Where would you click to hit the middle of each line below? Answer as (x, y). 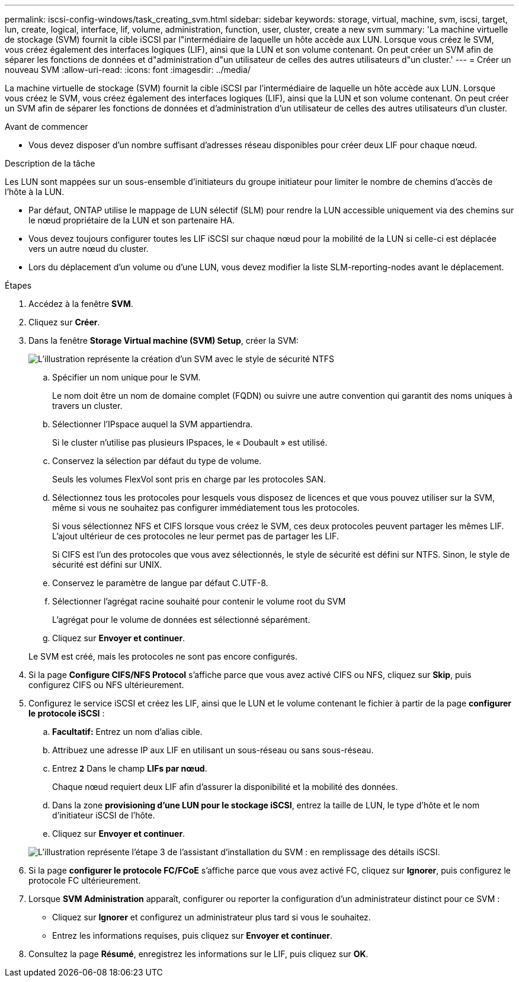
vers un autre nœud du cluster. (89, 249)
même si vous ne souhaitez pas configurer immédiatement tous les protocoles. (206, 508)
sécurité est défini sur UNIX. (107, 564)
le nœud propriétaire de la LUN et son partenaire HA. (132, 220)
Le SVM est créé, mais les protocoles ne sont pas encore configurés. (163, 656)
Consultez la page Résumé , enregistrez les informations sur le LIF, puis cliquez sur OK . (198, 954)
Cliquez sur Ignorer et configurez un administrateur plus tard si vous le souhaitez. (212, 917)
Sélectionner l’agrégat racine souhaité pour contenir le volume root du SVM (199, 601)
